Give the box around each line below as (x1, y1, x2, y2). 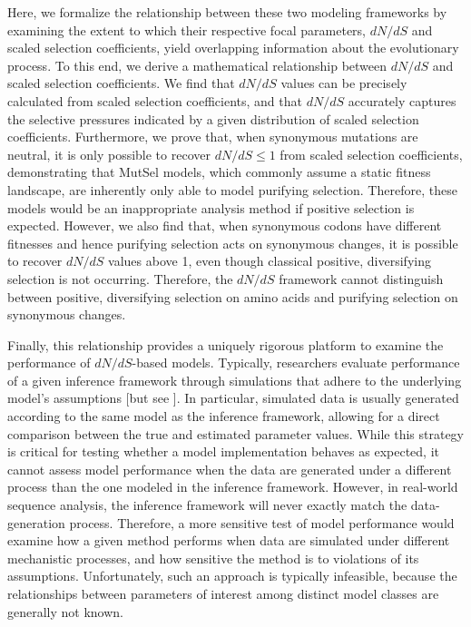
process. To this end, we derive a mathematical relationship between (7, 55, 388, 74)
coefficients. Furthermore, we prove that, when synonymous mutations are (7, 127, 418, 146)
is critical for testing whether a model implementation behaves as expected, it (7, 442, 439, 461)
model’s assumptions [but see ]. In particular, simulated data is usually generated (7, 388, 459, 407)
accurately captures (348, 91, 456, 110)
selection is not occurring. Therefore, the (7, 269, 233, 288)
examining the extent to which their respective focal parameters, (7, 20, 367, 39)
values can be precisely (280, 73, 407, 93)
